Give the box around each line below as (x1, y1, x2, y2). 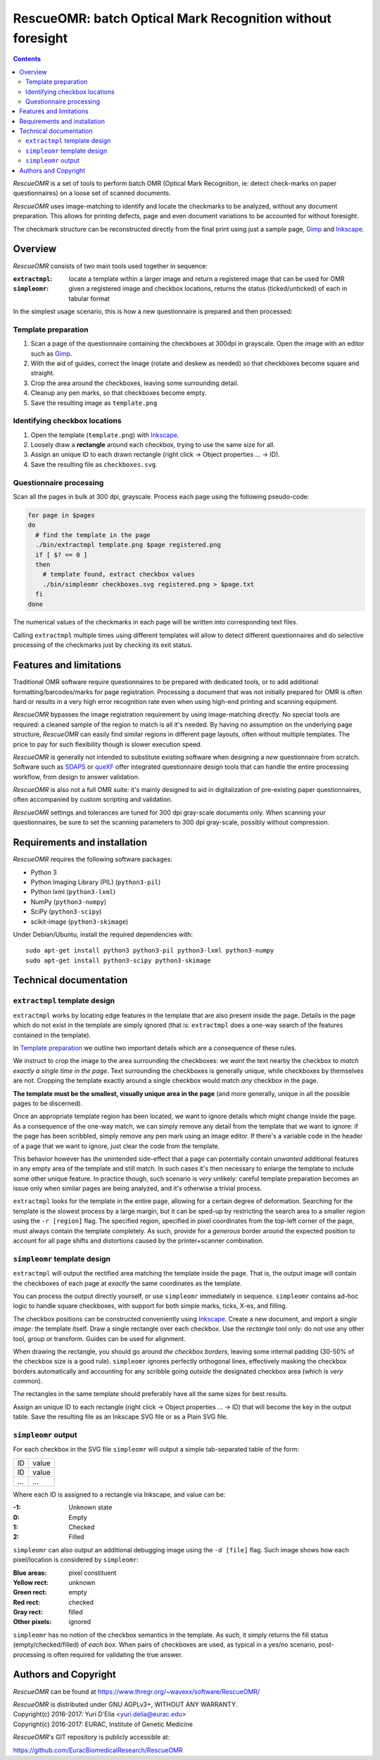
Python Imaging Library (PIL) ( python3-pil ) (30, 877, 161, 886)
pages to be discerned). (13, 1099, 83, 1107)
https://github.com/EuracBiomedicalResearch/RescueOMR (13, 1746, 183, 1754)
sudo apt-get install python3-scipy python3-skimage (25, 956, 211, 964)
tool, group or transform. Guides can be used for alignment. (13, 1334, 186, 1343)
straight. (30, 369, 55, 377)
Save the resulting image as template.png (30, 398, 158, 407)
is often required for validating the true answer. (46, 1650, 183, 1659)
